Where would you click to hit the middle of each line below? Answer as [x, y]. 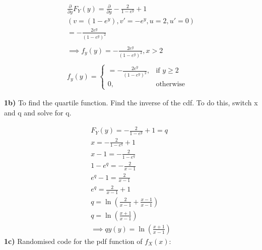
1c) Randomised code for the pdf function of [73, 241]
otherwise [171, 84]
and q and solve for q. [38, 113]
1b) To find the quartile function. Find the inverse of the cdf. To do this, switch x [131, 103]
